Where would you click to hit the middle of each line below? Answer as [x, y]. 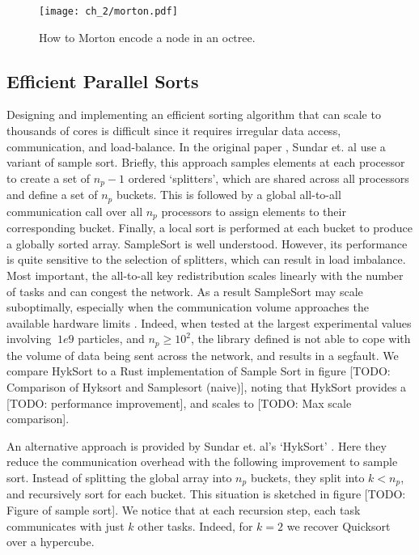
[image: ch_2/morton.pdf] [108, 11]
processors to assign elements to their [254, 211]
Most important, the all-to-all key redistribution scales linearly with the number [205, 275]
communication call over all [75, 211]
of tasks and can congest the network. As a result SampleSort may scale [185, 291]
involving [29, 339]
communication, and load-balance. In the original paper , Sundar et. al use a [196, 146]
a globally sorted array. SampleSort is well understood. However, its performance [207, 243]
